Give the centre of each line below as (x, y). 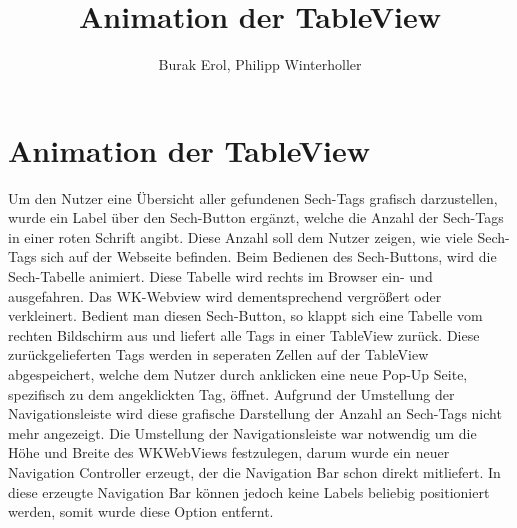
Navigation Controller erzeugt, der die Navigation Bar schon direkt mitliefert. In (254, 471)
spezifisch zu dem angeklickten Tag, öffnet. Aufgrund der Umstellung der (231, 393)
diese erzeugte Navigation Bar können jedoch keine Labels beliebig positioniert (249, 491)
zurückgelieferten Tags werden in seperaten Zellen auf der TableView (218, 354)
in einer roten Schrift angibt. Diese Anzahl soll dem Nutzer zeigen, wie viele (240, 236)
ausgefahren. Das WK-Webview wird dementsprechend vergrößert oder (225, 295)
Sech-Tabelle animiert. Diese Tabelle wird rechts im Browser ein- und (220, 276)
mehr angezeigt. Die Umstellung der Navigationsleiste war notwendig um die (242, 432)
